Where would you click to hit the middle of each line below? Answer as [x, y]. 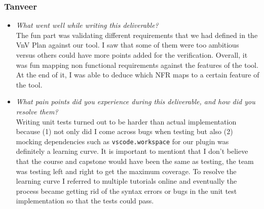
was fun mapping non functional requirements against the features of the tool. [137, 65]
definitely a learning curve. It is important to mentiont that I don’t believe [132, 151]
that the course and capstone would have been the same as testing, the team [135, 161]
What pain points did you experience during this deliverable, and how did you [136, 101]
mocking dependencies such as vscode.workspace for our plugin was [122, 141]
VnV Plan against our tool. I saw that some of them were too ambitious [127, 45]
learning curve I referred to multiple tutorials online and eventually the [126, 181]
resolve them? [37, 111]
